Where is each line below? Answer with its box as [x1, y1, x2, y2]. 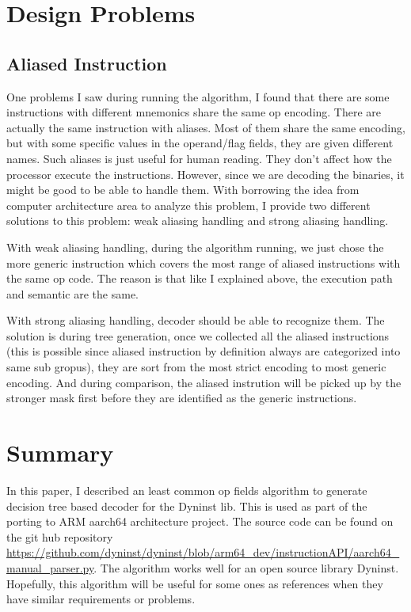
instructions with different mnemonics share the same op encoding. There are [6, 104, 382, 120]
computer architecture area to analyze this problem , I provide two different [6, 196, 371, 213]
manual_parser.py [6, 559, 94, 576]
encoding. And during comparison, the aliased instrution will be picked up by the [6, 374, 401, 390]
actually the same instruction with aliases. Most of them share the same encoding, [6, 119, 405, 135]
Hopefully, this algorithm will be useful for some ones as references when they [6, 575, 383, 591]
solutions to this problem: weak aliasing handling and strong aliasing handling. [6, 212, 389, 229]
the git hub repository [6, 528, 113, 545]
